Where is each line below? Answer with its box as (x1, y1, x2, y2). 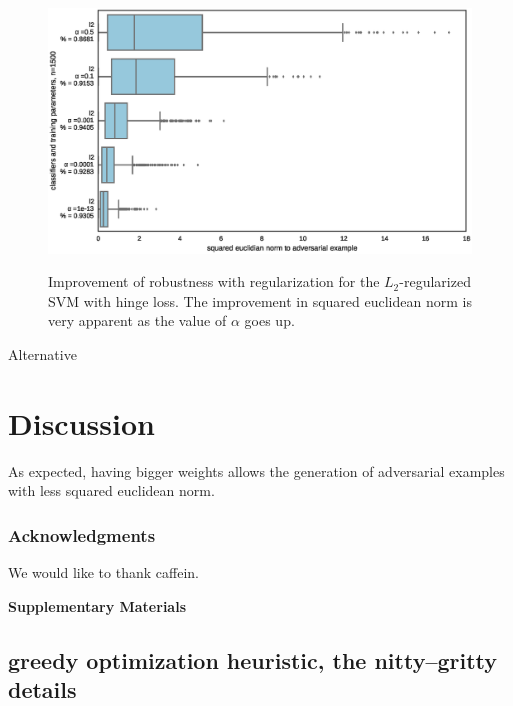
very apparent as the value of (48, 310, 227, 331)
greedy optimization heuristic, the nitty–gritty (8, 644, 498, 675)
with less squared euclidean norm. (8, 480, 215, 501)
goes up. (244, 310, 295, 331)
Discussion (8, 402, 155, 443)
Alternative (8, 343, 77, 364)
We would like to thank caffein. (8, 562, 199, 583)
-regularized (399, 271, 471, 292)
